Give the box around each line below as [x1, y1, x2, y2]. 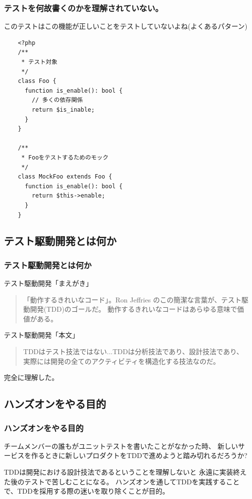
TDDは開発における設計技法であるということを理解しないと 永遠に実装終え [4, 467, 247, 477]
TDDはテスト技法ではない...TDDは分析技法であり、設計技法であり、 [23, 346, 244, 357]
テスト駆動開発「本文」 [4, 330, 79, 340]
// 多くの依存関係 [32, 97, 83, 104]
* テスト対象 [21, 59, 58, 65]
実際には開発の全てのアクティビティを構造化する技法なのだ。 [23, 356, 220, 366]
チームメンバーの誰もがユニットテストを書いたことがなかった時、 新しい [4, 440, 238, 451]
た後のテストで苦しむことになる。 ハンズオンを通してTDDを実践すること [4, 476, 240, 486]
